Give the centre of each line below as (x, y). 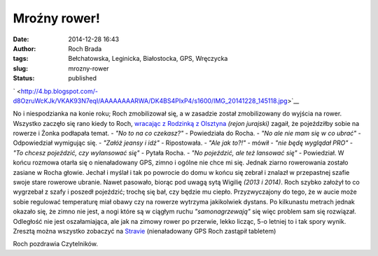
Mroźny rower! (57, 18)
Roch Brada (85, 48)
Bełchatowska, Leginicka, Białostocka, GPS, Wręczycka (148, 59)
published (83, 78)
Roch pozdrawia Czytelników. (55, 244)
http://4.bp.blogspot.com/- (59, 91)
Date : (21, 39)
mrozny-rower (89, 68)
